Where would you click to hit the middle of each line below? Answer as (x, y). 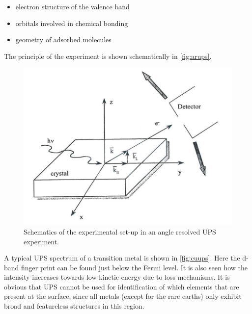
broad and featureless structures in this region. (74, 306)
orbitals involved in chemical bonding (72, 23)
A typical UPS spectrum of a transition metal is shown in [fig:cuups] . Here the (122, 258)
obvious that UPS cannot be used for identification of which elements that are (122, 286)
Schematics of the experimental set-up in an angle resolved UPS (120, 231)
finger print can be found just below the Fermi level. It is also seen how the (135, 267)
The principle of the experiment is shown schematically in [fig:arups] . (108, 56)
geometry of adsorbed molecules (63, 39)
